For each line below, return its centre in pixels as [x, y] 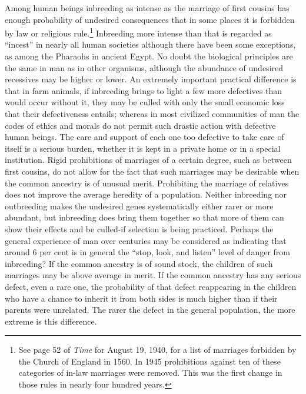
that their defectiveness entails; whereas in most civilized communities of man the [152, 113]
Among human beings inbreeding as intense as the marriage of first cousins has [147, 8]
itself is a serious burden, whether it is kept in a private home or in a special [143, 148]
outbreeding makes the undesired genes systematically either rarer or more [139, 206]
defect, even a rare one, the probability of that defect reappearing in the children [151, 286]
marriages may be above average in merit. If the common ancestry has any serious [153, 275]
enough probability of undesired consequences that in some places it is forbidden [150, 19]
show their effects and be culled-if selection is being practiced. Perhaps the [139, 228]
